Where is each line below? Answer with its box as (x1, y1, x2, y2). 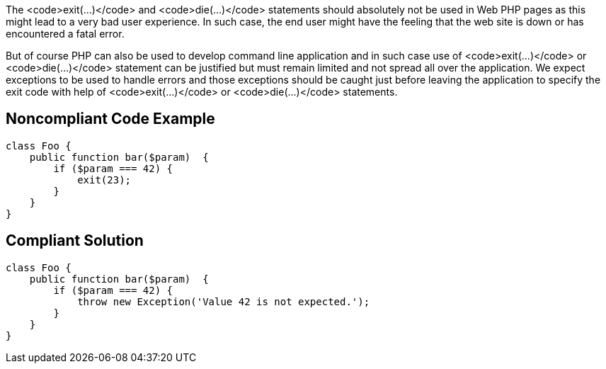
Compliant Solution (6, 232, 144, 250)
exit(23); (77, 174, 132, 186)
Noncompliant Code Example (6, 110, 215, 128)
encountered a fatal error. (6, 28, 125, 40)
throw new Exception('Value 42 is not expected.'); (77, 295, 370, 307)
